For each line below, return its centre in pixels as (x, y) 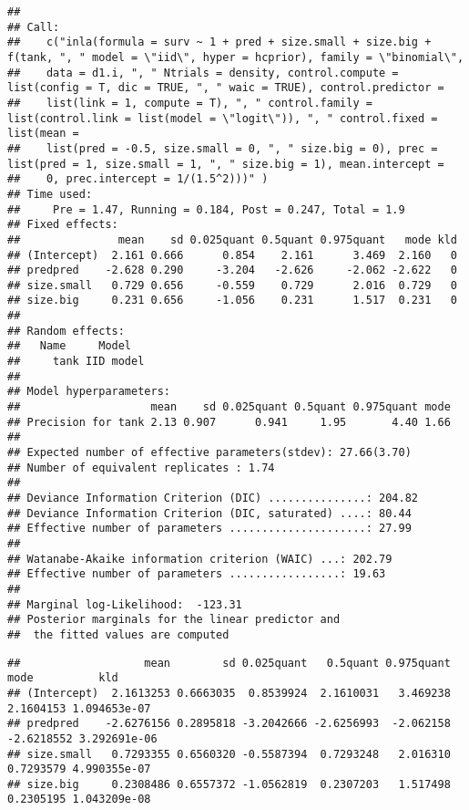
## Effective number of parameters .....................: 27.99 (209, 529)
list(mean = (43, 134)
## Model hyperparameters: (89, 392)
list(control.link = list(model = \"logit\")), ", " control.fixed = (223, 118)
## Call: (34, 27)
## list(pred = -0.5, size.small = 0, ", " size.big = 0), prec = (223, 148)
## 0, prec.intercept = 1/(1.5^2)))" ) (138, 179)
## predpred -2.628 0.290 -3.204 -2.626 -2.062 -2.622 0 (232, 270)
